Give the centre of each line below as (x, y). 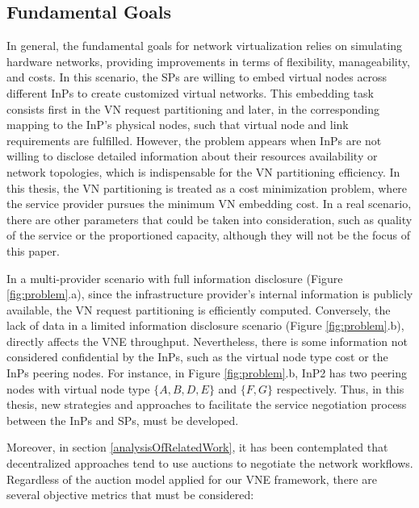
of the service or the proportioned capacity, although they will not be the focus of (209, 235)
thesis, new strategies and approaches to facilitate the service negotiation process (207, 404)
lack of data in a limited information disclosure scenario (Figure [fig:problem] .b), (205, 325)
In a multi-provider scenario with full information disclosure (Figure (175, 278)
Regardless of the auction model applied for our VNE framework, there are (192, 479)
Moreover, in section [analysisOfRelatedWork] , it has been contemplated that (197, 447)
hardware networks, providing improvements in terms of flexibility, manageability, (208, 61)
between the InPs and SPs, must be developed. (123, 420)
